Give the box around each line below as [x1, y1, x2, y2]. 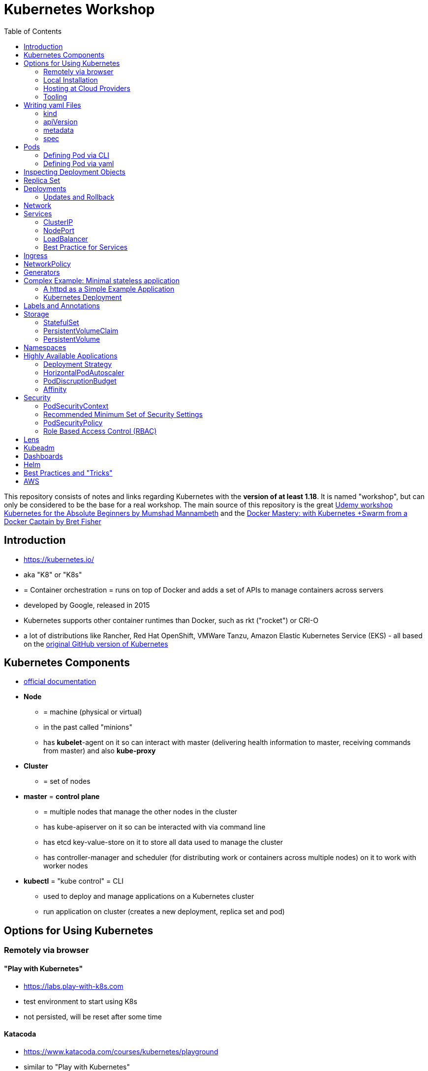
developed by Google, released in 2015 [24, 600, 150, 609]
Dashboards [24, 451, 63, 460]
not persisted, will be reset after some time [24, 1012, 162, 1021]
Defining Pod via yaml [43, 159, 114, 168]
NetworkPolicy [24, 259, 71, 268]
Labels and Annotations [24, 301, 100, 310]
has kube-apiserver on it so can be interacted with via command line [43, 823, 266, 832]
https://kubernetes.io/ [24, 555, 94, 564]
